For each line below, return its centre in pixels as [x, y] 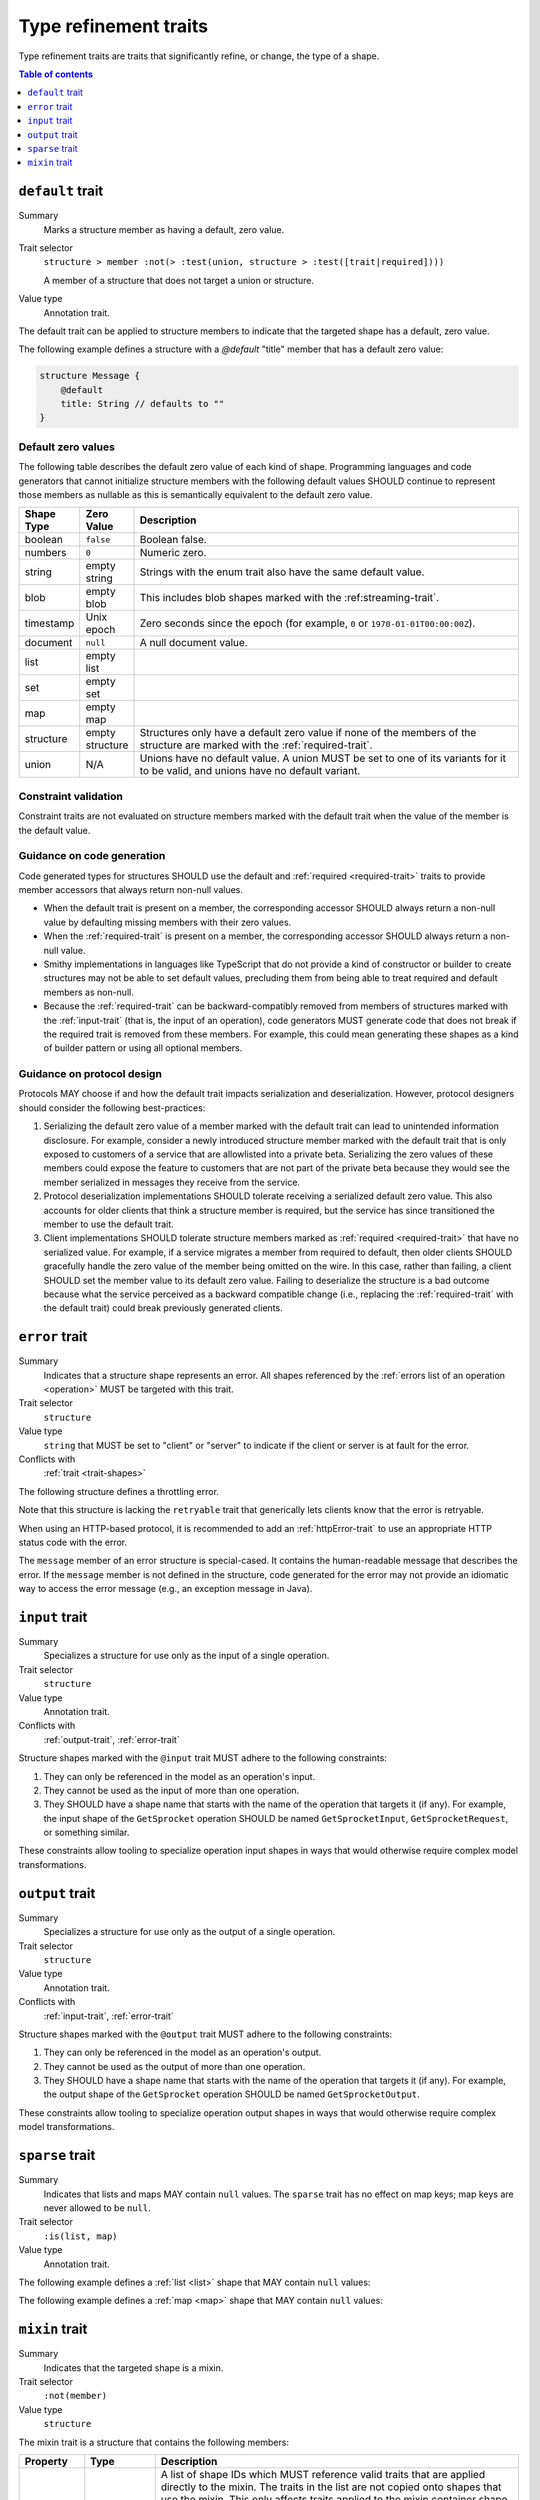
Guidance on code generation [92, 856]
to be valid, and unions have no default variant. [250, 771]
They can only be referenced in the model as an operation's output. [182, 2052]
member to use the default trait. [108, 1224]
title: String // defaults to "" [142, 404]
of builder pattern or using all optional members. [143, 1048]
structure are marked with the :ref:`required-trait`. [256, 745]
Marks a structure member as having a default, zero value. [164, 229]
